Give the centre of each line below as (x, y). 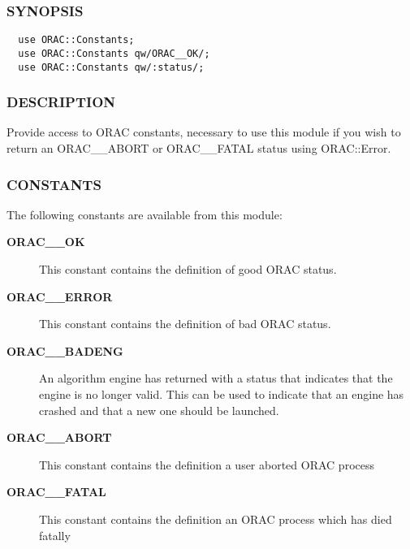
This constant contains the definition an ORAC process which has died (216, 519)
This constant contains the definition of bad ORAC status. (185, 324)
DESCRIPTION (61, 102)
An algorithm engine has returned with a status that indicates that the (216, 378)
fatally (55, 535)
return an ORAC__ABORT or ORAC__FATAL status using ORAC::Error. (199, 148)
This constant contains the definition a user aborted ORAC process (207, 464)
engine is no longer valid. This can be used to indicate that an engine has (222, 393)
